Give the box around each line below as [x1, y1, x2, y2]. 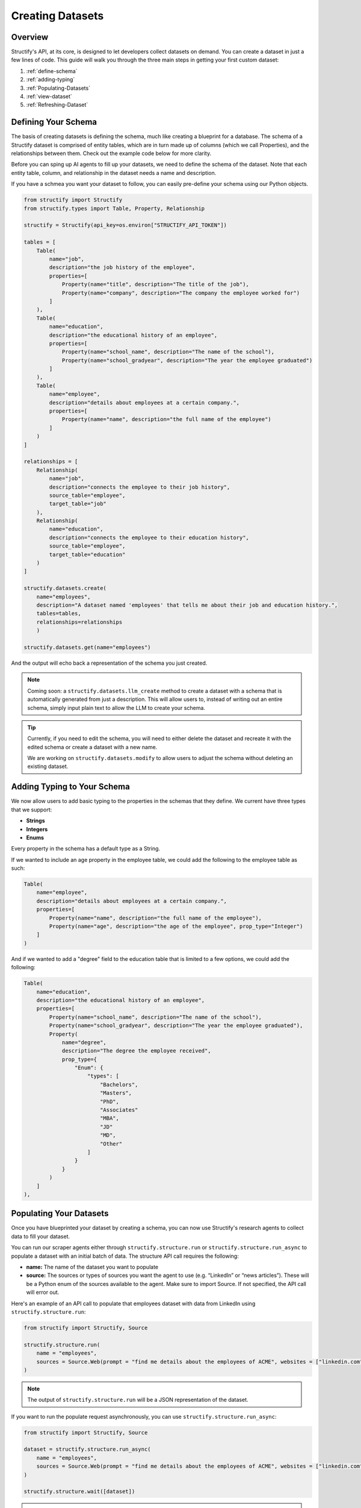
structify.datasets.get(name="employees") [23, 644, 151, 651]
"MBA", [99, 1115, 120, 1122]
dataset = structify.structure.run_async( [23, 1446, 151, 1453]
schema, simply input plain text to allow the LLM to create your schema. [27, 704, 206, 711]
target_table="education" [49, 551, 126, 558]
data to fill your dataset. [11, 1232, 70, 1240]
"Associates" [99, 1107, 138, 1114]
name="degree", [61, 1039, 106, 1046]
